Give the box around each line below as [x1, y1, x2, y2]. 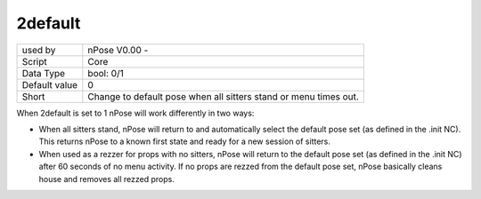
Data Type [21, 67, 66, 79]
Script [21, 55, 48, 68]
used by [21, 44, 56, 56]
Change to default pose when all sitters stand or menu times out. [87, 90, 360, 102]
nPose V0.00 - [87, 44, 149, 56]
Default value [21, 78, 78, 91]
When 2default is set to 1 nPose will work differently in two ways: [16, 107, 255, 118]
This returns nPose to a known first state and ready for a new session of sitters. [38, 136, 331, 147]
